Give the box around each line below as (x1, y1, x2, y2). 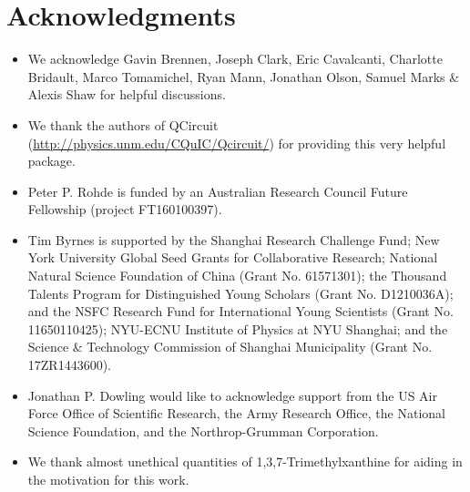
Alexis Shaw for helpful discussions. (27, 85, 226, 104)
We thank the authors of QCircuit (27, 115, 219, 134)
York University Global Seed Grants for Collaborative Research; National (27, 248, 438, 267)
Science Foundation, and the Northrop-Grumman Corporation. (27, 421, 379, 440)
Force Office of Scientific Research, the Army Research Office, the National (27, 404, 445, 423)
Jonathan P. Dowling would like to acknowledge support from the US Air (27, 385, 437, 405)
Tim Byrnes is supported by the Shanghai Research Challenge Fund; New (27, 230, 440, 249)
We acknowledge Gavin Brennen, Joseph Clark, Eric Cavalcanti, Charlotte (27, 49, 443, 68)
